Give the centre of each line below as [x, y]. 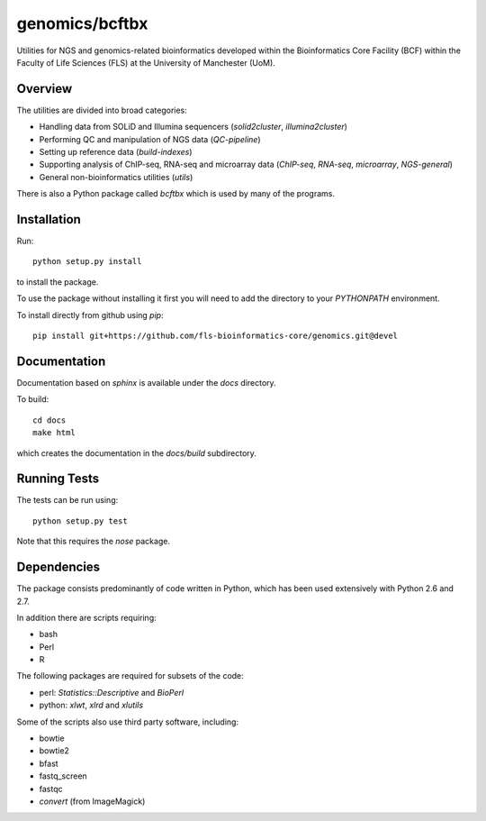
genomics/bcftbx [82, 23]
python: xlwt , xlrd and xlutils [91, 705]
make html [54, 433]
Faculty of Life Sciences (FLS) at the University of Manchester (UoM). [146, 62]
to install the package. [58, 282]
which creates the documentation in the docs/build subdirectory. [136, 453]
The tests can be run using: [67, 500]
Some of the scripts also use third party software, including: [127, 722]
